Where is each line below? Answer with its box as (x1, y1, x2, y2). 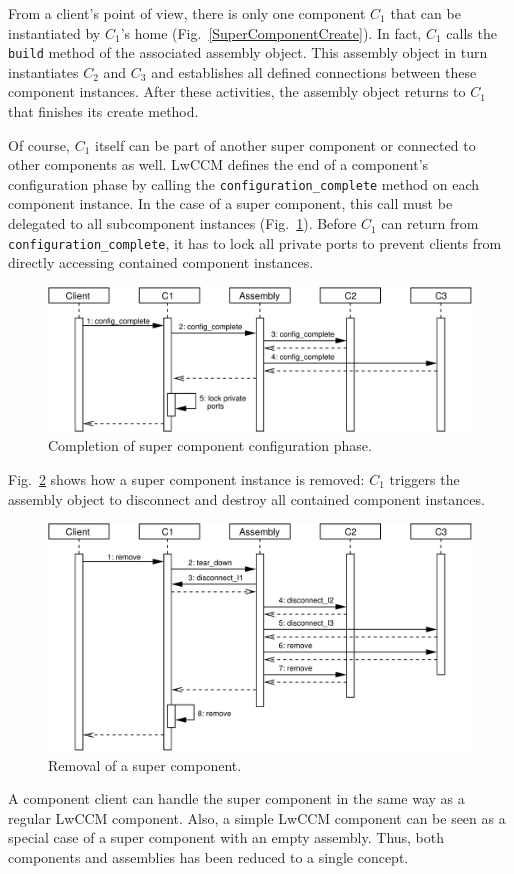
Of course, (8, 134, 70, 155)
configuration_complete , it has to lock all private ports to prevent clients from (8, 232, 502, 253)
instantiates (8, 61, 79, 82)
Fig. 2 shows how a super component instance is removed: (8, 469, 365, 490)
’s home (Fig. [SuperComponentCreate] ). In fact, (120, 22, 422, 43)
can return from (381, 213, 479, 234)
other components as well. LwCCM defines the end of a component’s (8, 154, 429, 175)
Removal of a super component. (48, 754, 242, 775)
